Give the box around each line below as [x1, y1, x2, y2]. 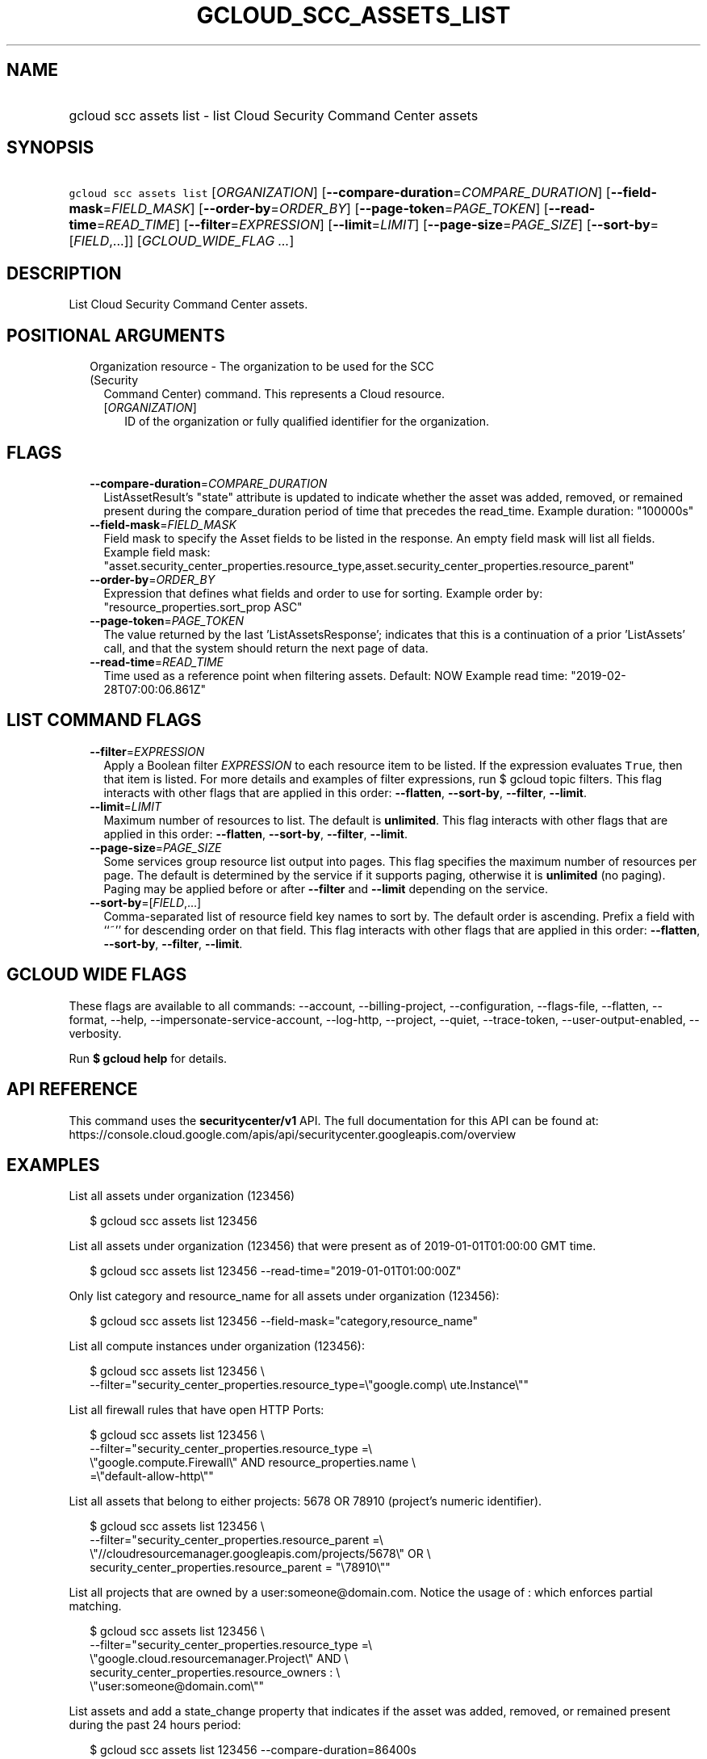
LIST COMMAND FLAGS [6, 710, 202, 731]
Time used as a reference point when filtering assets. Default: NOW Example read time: [103, 668, 568, 682]
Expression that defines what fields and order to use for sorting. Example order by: [103, 586, 543, 600]
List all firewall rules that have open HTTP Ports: [69, 1403, 324, 1417]
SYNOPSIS [6, 137, 94, 158]
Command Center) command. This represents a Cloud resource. [103, 387, 446, 401]
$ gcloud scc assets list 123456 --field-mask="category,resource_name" [90, 1314, 479, 1329]
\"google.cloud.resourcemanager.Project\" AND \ [90, 1652, 349, 1666]
